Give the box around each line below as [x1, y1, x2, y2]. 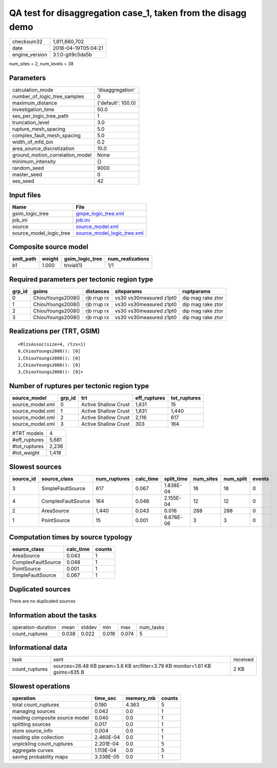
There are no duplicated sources [9, 598, 76, 604]
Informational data [9, 644, 68, 652]
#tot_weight [12, 449, 40, 456]
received [233, 656, 254, 663]
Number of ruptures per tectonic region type [9, 382, 149, 390]
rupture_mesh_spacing [12, 125, 65, 132]
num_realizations [107, 255, 149, 262]
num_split [223, 475, 247, 482]
